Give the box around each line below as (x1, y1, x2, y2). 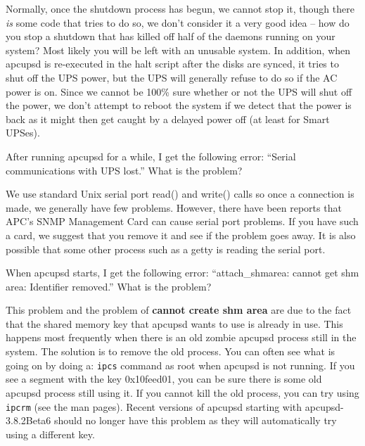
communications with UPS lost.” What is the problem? (6, 163, 243, 177)
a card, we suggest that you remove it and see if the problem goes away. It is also (6, 227, 356, 242)
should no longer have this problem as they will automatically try (54, 413, 337, 428)
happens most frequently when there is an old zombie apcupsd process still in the (6, 330, 357, 345)
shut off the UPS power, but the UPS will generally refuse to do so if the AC (6, 70, 338, 84)
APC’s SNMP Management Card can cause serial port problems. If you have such (6, 214, 359, 229)
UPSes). (6, 125, 40, 140)
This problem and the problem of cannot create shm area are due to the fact (6, 302, 352, 317)
